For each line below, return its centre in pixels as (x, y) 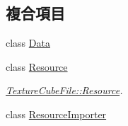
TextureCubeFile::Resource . (64, 90)
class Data (28, 43)
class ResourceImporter (56, 114)
